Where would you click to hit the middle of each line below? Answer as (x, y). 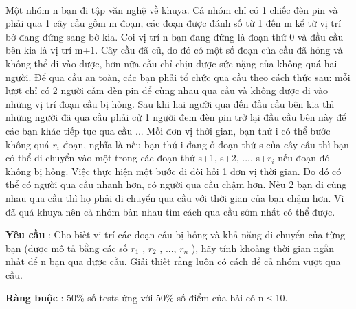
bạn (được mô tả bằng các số (67, 248)
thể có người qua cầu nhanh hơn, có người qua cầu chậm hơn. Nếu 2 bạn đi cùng (176, 184)
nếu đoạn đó (304, 158)
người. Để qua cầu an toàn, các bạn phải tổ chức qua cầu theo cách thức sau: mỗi (178, 77)
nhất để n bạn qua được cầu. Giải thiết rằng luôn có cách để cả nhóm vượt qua (173, 261)
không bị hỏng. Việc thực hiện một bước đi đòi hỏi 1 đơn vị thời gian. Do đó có (174, 171)
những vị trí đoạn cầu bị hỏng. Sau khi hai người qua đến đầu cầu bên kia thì (170, 103)
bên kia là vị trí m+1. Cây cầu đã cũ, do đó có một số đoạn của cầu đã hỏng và (174, 50)
